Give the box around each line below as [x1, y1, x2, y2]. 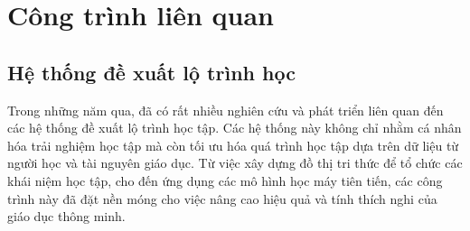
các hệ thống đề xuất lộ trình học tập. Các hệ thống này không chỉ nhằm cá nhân [7, 118, 462, 137]
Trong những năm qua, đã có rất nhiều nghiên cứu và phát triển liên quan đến [7, 100, 444, 119]
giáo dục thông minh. [7, 207, 126, 226]
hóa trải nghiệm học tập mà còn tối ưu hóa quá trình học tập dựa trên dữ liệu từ [7, 135, 459, 154]
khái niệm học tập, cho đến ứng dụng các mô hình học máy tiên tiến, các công [7, 171, 443, 189]
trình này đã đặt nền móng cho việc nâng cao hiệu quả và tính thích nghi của [7, 189, 437, 208]
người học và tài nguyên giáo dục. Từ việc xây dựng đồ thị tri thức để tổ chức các [7, 153, 463, 172]
